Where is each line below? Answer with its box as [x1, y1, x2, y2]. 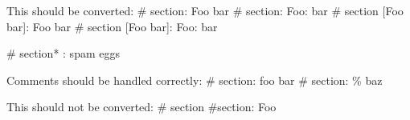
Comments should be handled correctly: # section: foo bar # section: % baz [6, 71, 383, 88]
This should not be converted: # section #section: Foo [6, 98, 277, 115]
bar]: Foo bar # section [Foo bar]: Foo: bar [6, 18, 218, 34]
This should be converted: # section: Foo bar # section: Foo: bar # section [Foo [6, 2, 404, 18]
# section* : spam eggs [6, 45, 120, 62]
